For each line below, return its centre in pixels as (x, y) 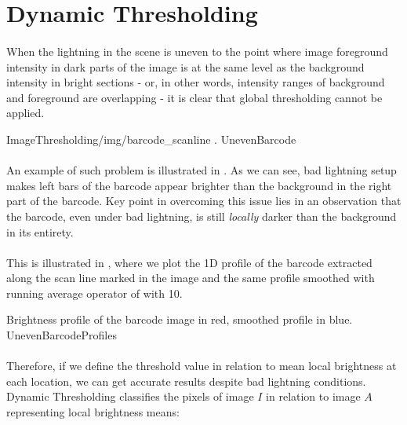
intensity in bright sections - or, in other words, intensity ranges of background (196, 82)
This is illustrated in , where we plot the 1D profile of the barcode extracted (189, 262)
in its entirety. (40, 231)
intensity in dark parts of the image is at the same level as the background (185, 66)
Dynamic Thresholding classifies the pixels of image (130, 396)
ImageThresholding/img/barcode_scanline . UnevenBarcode (151, 139)
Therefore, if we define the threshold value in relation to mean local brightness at (202, 366)
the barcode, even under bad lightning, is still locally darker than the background (202, 216)
